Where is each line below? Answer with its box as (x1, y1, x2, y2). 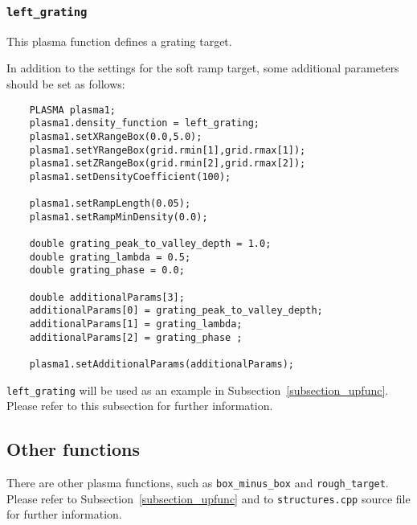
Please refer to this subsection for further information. (6, 397, 273, 414)
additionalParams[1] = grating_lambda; (29, 318, 243, 330)
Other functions (6, 437, 141, 461)
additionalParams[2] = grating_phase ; (29, 331, 243, 343)
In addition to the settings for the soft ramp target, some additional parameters (6, 59, 399, 76)
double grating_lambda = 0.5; (29, 251, 191, 263)
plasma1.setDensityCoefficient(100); (29, 170, 231, 183)
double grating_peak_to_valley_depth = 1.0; (29, 238, 272, 250)
